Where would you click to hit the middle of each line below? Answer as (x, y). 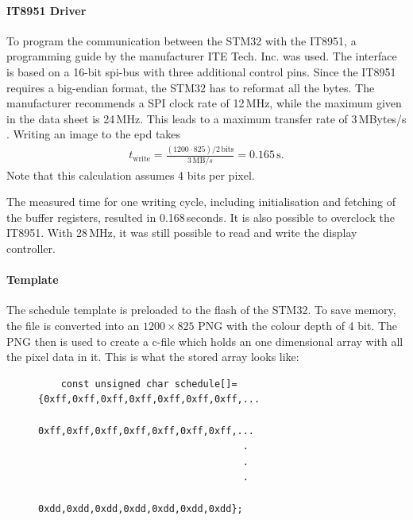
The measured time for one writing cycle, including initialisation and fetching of (201, 202)
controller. (31, 248)
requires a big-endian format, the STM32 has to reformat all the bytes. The (191, 87)
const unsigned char (115, 384)
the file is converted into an (73, 325)
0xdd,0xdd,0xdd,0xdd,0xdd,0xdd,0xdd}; (141, 508)
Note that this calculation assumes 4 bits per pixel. (131, 175)
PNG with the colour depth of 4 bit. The (298, 325)
